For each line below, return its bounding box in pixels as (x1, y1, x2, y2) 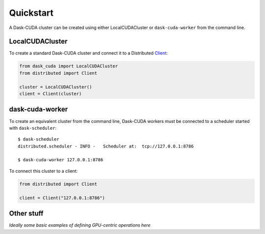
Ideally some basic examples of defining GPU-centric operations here (9, 222, 151, 228)
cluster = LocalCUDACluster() (19, 84, 92, 89)
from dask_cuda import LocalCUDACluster (19, 63, 118, 69)
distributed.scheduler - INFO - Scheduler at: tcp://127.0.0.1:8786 (18, 143, 194, 149)
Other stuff (9, 209, 44, 218)
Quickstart (9, 7, 54, 18)
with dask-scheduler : (9, 125, 56, 131)
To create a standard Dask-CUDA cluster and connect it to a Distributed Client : (9, 50, 168, 56)
